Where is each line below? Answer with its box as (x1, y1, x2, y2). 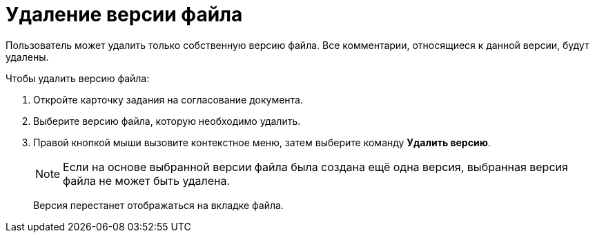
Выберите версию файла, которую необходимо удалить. (33, 115, 301, 127)
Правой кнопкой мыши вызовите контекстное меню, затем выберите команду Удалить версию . (33, 136, 491, 148)
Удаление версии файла (6, 3, 243, 26)
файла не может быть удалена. (63, 173, 231, 188)
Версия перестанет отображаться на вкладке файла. (33, 199, 284, 211)
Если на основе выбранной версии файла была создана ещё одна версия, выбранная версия (63, 159, 568, 174)
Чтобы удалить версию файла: (6, 72, 150, 84)
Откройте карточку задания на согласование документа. (33, 93, 304, 106)
